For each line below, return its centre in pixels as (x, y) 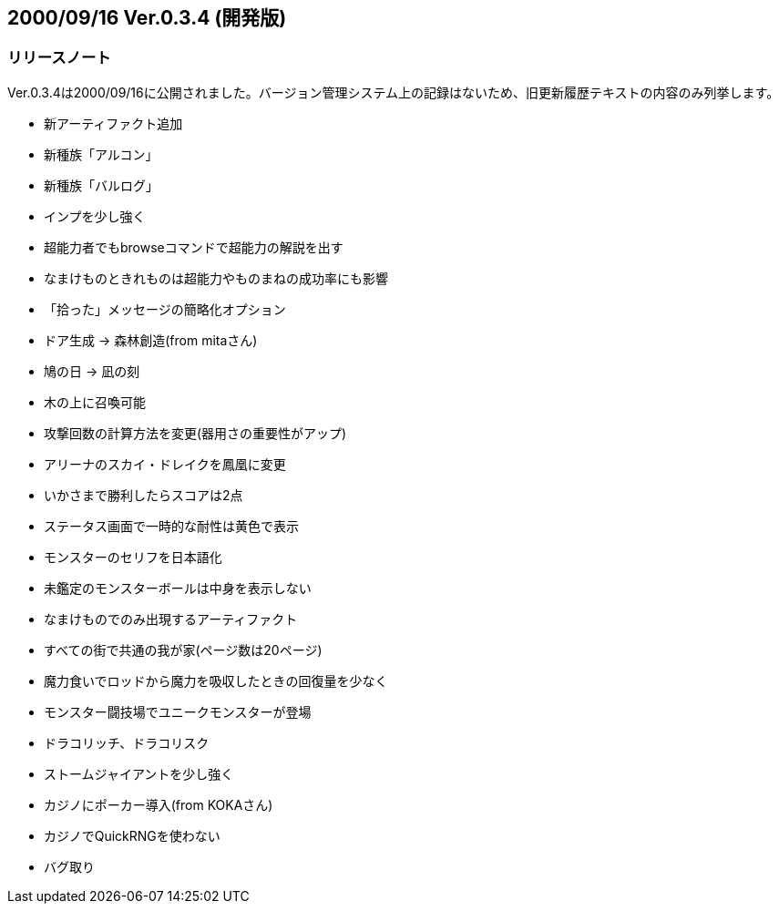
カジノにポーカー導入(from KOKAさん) (159, 804)
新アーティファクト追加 (113, 123)
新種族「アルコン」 (101, 154)
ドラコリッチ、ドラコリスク (127, 742)
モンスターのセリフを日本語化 (133, 557)
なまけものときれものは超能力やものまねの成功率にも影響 (216, 278)
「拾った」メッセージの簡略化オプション (165, 309)
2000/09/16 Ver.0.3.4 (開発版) (147, 18)
